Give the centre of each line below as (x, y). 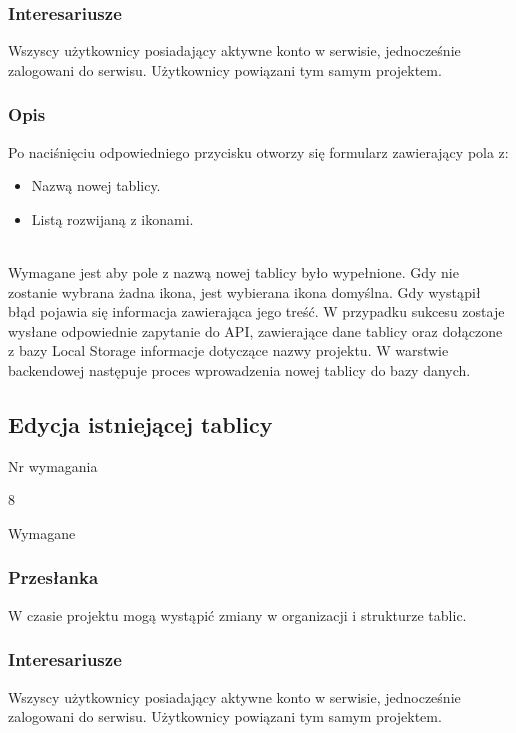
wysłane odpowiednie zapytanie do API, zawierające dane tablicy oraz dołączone (255, 330)
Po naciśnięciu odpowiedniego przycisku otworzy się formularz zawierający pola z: (258, 151)
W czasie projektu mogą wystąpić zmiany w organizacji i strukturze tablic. (237, 614)
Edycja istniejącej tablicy (140, 423)
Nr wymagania (53, 465)
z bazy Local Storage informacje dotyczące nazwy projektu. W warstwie (228, 350)
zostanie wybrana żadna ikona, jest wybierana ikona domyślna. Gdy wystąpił (244, 291)
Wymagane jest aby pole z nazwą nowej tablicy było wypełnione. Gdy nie (233, 272)
